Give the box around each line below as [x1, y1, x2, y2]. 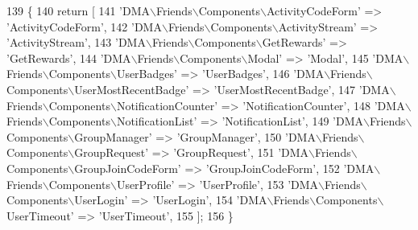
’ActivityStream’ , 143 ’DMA [6, 34, 146, 51]
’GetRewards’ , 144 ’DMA [6, 49, 131, 66]
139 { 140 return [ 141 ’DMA [6, 2, 151, 18]
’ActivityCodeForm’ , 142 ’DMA [6, 18, 162, 35]
